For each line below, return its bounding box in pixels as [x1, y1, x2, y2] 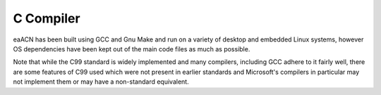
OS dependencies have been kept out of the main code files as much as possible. [13, 44, 250, 53]
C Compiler [13, 11, 80, 26]
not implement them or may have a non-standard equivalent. [13, 77, 190, 86]
